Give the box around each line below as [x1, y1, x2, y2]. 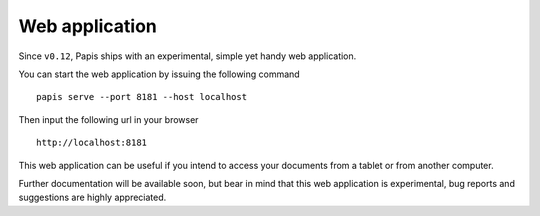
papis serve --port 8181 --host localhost [36, 91, 248, 103]
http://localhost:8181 [36, 137, 148, 149]
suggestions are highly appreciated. [18, 191, 167, 204]
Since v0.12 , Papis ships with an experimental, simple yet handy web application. [18, 50, 357, 62]
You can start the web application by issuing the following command [18, 68, 300, 80]
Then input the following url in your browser [18, 113, 199, 125]
